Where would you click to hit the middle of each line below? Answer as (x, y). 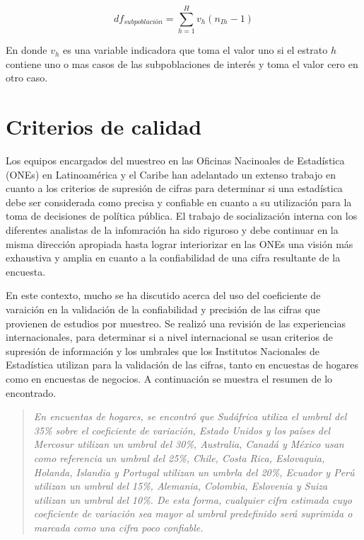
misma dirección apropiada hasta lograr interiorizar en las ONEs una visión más (180, 243)
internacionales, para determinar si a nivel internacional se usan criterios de (169, 337)
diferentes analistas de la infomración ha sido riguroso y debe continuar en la (172, 230)
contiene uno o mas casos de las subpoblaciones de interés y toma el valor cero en (182, 63)
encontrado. (31, 392)
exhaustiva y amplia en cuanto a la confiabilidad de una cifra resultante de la (173, 258)
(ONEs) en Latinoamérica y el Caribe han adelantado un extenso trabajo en (171, 174)
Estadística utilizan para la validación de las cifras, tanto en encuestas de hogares (182, 365)
